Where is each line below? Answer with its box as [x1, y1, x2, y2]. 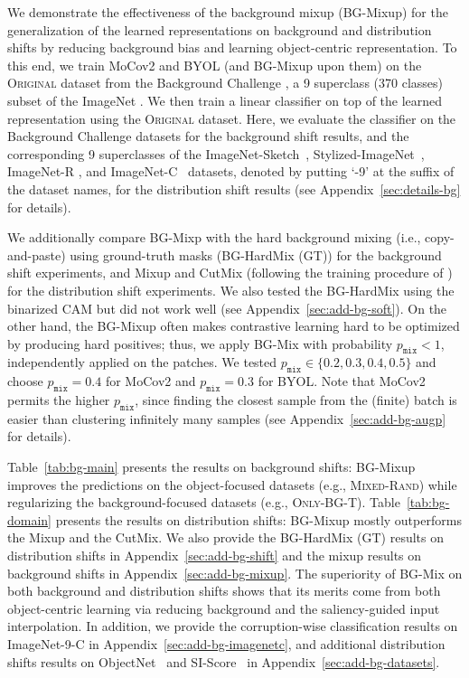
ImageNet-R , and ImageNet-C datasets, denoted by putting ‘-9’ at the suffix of [7, 162, 455, 181]
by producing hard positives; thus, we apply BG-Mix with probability [7, 334, 393, 353]
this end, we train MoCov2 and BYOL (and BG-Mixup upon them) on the [7, 55, 422, 74]
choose [7, 372, 43, 391]
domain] [7, 510, 52, 529]
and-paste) [7, 245, 66, 264]
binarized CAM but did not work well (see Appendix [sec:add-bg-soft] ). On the [7, 298, 447, 317]
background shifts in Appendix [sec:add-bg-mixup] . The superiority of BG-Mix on [7, 563, 463, 582]
